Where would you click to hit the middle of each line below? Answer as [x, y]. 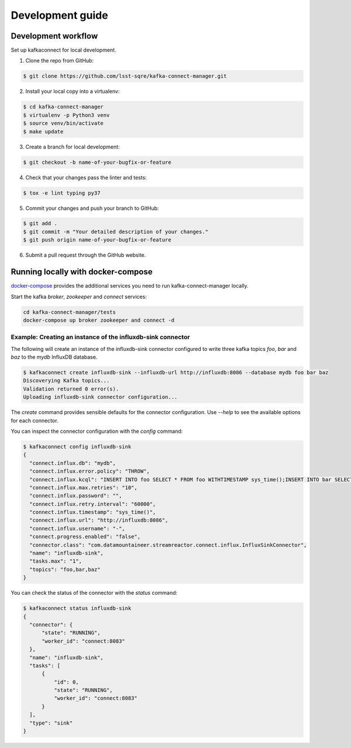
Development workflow [54, 36]
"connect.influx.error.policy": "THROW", [90, 471]
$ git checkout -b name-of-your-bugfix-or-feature [97, 162]
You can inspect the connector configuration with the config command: [97, 431]
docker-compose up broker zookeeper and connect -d [99, 320]
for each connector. [35, 420]
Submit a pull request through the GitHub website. [86, 255]
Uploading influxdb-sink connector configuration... [100, 397]
